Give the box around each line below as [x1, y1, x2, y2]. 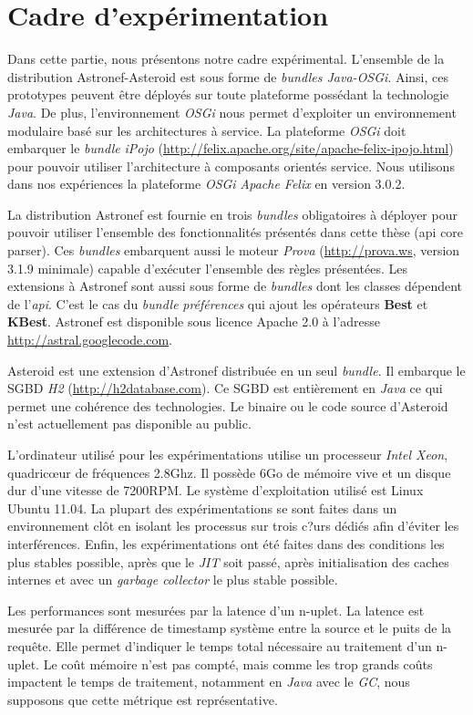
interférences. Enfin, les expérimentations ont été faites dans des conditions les [7, 534, 445, 553]
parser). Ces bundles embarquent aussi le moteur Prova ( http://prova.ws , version [7, 241, 460, 260]
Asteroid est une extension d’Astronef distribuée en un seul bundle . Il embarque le [7, 360, 466, 379]
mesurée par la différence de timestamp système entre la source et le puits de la [7, 618, 452, 637]
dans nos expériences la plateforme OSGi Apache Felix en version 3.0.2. [7, 174, 406, 193]
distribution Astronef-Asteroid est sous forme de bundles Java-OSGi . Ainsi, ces [7, 67, 449, 86]
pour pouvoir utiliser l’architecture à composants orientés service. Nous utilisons [7, 156, 455, 175]
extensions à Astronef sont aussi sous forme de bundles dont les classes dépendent [7, 276, 463, 295]
